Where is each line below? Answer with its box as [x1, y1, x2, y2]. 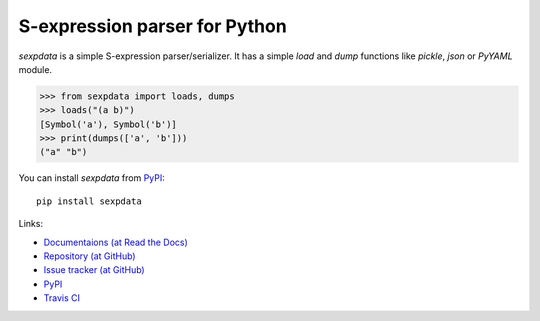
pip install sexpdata [36, 195, 142, 207]
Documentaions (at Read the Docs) [43, 236, 189, 248]
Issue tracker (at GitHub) [43, 264, 145, 276]
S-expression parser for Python [18, 15, 287, 37]
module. [18, 63, 53, 75]
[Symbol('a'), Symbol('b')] [39, 118, 177, 130]
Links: [18, 218, 44, 230]
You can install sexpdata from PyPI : [18, 172, 165, 184]
